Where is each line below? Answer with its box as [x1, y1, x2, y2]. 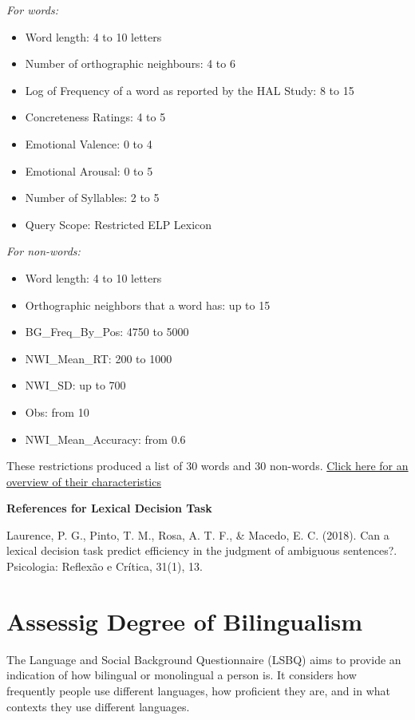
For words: [6, 2, 58, 18]
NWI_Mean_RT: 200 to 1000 [25, 350, 172, 366]
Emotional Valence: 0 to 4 [25, 135, 152, 152]
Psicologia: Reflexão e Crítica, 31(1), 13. [6, 558, 203, 575]
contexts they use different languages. [6, 698, 190, 714]
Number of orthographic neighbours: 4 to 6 [25, 55, 235, 72]
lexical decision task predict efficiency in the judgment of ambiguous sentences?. [6, 542, 397, 559]
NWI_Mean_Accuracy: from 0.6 [25, 430, 186, 447]
